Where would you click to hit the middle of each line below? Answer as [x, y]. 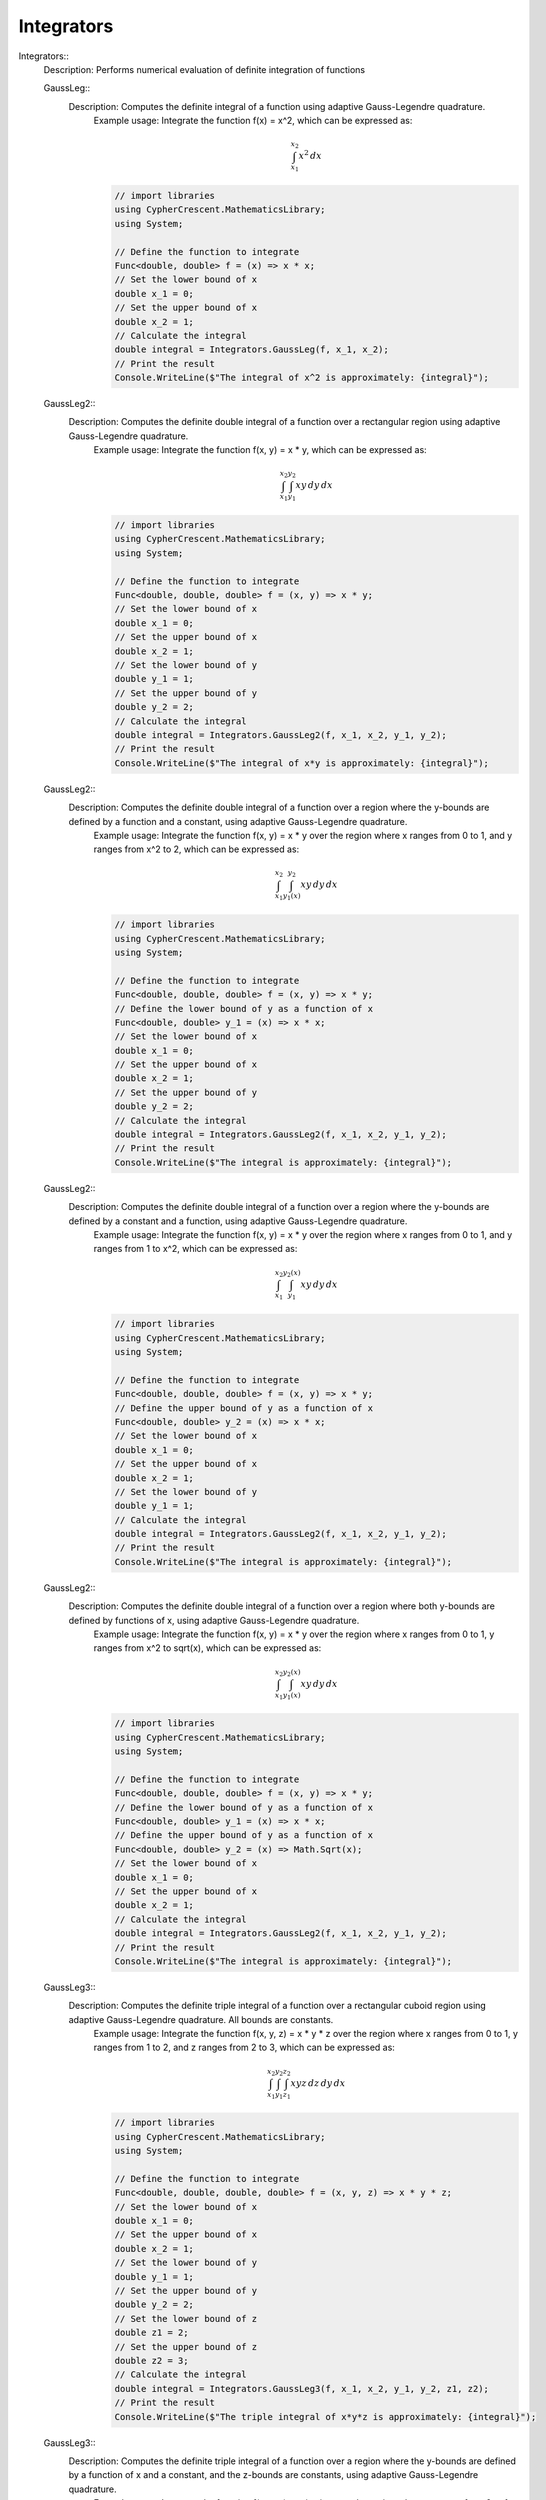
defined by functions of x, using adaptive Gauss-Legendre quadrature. [214, 1620]
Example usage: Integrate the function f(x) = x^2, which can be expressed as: [253, 121]
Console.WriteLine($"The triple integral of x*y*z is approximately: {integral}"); [325, 2416]
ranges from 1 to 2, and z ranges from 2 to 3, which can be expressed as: [244, 2047]
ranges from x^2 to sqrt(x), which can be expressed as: [207, 1648]
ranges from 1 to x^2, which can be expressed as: [195, 1249]
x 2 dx [310, 155]
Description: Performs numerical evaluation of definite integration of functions [204, 69]
